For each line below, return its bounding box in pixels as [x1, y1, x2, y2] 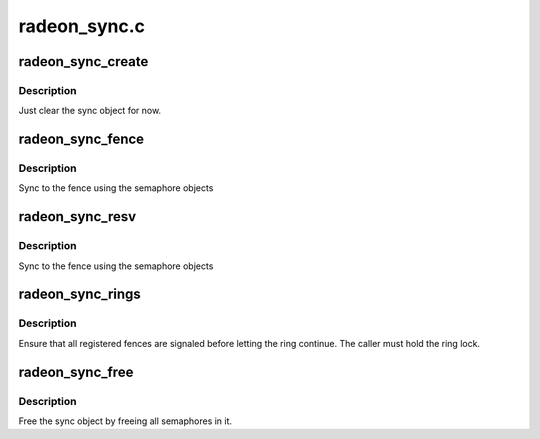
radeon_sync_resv [18, 208, 137, 225]
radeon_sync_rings [18, 286, 142, 303]
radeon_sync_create [18, 53, 149, 70]
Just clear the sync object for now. [18, 105, 162, 117]
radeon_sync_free [18, 363, 134, 380]
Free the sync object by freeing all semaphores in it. [18, 415, 233, 427]
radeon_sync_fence [18, 131, 145, 148]
